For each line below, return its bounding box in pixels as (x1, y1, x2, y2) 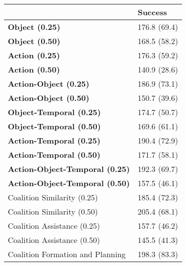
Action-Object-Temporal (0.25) (8, 163, 130, 174)
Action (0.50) (8, 64, 60, 75)
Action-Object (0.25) (8, 78, 90, 89)
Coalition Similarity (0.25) (8, 192, 98, 203)
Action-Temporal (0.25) (8, 135, 101, 146)
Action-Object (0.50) (8, 92, 90, 103)
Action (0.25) (8, 49, 60, 61)
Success (138, 6, 167, 18)
